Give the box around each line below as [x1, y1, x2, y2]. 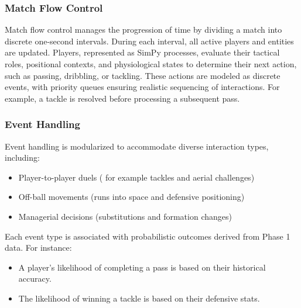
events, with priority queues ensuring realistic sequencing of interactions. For [5, 81, 280, 93]
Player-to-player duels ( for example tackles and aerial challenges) [18, 171, 255, 183]
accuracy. [18, 272, 52, 285]
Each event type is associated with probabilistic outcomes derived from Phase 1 [5, 230, 290, 242]
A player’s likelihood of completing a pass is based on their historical [18, 261, 266, 273]
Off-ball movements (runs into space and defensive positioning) [18, 191, 245, 203]
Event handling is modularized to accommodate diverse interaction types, [5, 140, 269, 152]
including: [5, 151, 40, 164]
